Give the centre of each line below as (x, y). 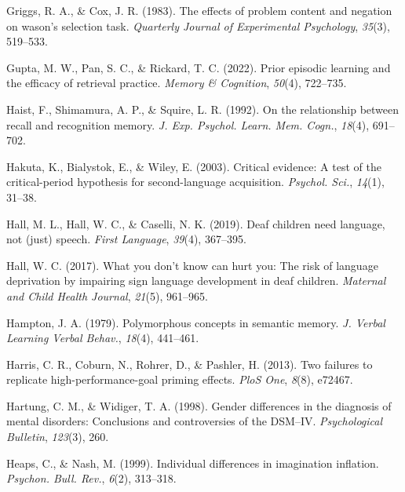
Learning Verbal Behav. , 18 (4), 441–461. (103, 338)
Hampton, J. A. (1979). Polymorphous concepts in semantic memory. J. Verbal (196, 322)
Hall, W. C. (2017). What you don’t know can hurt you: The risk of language (192, 265)
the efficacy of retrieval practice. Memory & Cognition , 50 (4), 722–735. (177, 83)
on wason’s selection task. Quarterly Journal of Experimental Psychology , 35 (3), (198, 26)
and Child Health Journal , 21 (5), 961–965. (107, 295)
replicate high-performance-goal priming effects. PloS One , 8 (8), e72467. (180, 379)
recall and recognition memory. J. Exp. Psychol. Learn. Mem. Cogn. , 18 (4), (188, 124)
